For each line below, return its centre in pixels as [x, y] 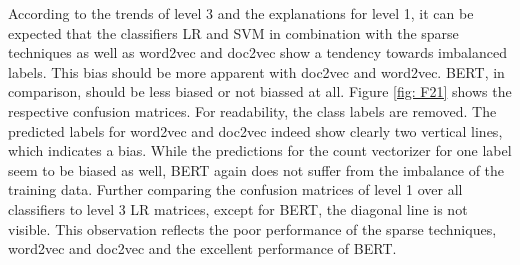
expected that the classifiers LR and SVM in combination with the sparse [233, 32]
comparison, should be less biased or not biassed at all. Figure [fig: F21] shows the [260, 91]
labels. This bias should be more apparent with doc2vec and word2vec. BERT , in [256, 71]
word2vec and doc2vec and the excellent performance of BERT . [202, 248]
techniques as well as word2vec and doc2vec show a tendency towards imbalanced [257, 52]
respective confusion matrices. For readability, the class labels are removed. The [252, 110]
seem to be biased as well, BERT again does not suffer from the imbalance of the [256, 169]
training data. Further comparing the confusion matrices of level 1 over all [235, 189]
